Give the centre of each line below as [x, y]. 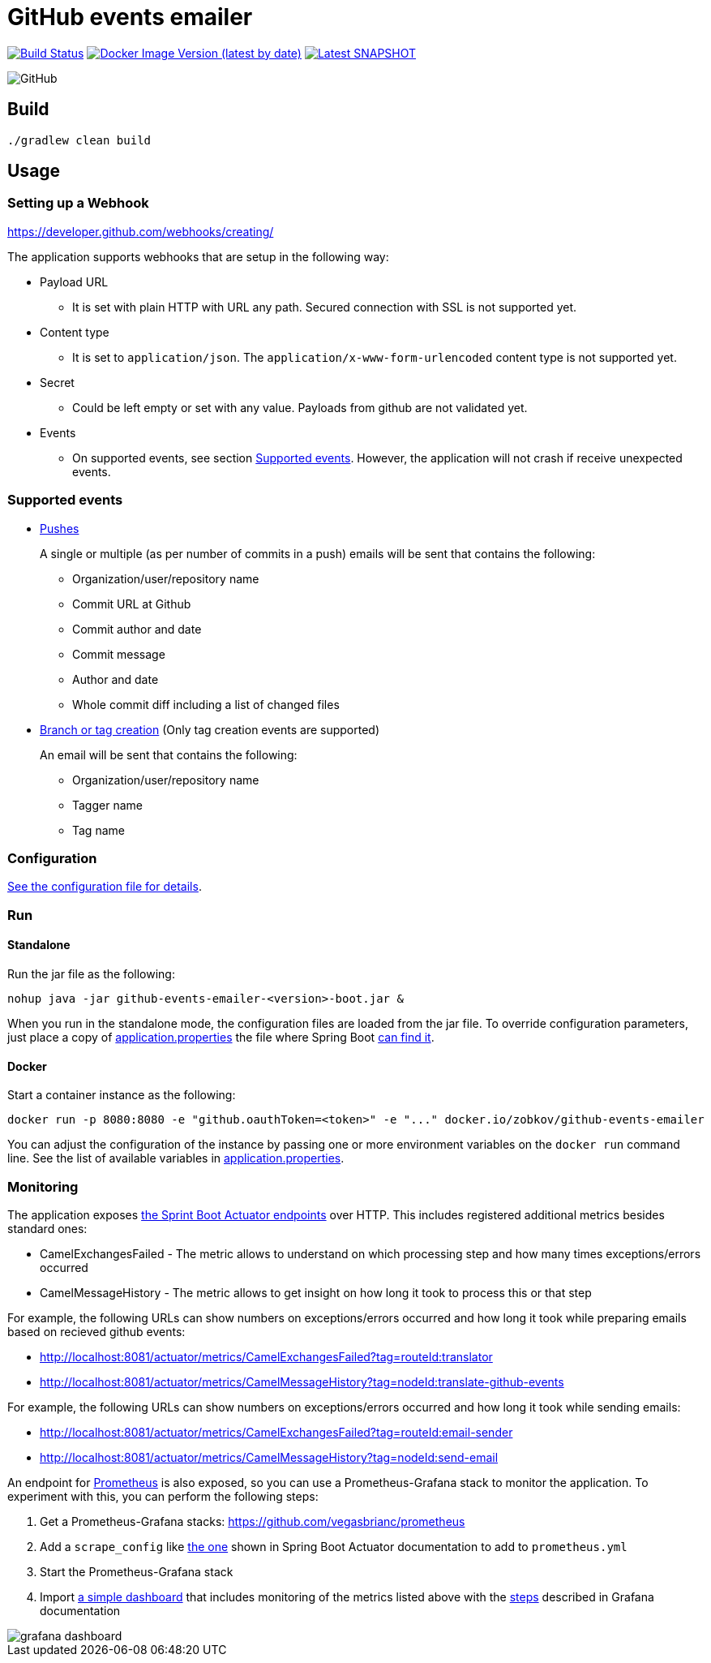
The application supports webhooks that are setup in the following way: [198, 256]
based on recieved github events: [96, 1331]
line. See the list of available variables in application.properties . [176, 1158]
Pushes [60, 528]
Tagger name [107, 805]
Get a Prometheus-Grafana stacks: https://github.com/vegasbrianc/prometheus [253, 1521]
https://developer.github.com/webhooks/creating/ [141, 231]
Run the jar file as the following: [91, 973]
